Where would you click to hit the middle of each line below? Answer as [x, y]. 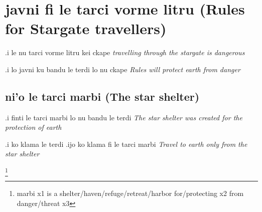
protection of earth [33, 127]
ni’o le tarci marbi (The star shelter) [102, 96]
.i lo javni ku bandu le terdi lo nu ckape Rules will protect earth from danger [123, 69]
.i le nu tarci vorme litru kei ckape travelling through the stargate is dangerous [125, 52]
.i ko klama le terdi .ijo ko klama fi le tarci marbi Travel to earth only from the [126, 144]
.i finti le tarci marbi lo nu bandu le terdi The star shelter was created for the [124, 117]
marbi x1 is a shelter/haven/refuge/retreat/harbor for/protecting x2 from [130, 193]
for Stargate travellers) [86, 28]
